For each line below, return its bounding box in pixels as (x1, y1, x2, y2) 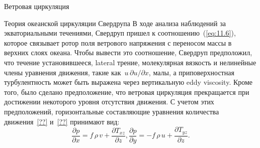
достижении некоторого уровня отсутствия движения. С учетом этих (4, 96, 214, 107)
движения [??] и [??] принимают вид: (4, 116, 120, 126)
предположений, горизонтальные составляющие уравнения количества (4, 106, 219, 116)
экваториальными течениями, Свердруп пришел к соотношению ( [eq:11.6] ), (4, 28, 236, 38)
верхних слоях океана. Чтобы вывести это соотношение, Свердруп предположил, (4, 47, 252, 58)
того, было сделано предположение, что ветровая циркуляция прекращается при (4, 86, 249, 97)
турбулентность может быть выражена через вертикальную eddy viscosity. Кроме (4, 77, 253, 87)
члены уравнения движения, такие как (4, 67, 121, 77)
